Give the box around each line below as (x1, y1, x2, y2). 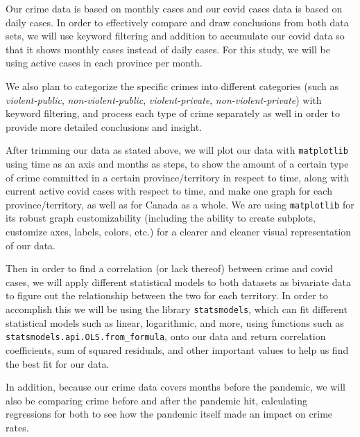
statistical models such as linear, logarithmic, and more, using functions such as (6, 315, 344, 330)
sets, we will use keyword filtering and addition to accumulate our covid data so (6, 28, 345, 43)
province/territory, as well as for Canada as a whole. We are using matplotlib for (6, 197, 354, 211)
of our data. (6, 238, 56, 252)
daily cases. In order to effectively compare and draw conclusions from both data (6, 15, 349, 29)
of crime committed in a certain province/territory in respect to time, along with (6, 170, 350, 184)
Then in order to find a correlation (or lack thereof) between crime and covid (6, 261, 333, 276)
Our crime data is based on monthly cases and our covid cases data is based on (6, 1, 343, 15)
